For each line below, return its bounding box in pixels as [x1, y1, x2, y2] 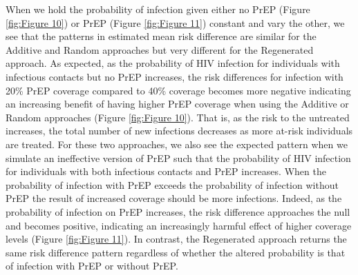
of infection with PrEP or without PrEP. [6, 258, 178, 273]
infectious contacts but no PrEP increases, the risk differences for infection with [6, 69, 343, 83]
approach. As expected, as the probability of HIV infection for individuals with [6, 56, 340, 70]
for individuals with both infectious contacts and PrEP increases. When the [6, 164, 326, 179]
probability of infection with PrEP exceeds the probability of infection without [6, 177, 339, 192]
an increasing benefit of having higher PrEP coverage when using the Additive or [6, 96, 349, 111]
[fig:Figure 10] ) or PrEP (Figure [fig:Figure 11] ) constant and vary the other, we [6, 15, 345, 30]
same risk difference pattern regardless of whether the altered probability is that [6, 245, 346, 259]
